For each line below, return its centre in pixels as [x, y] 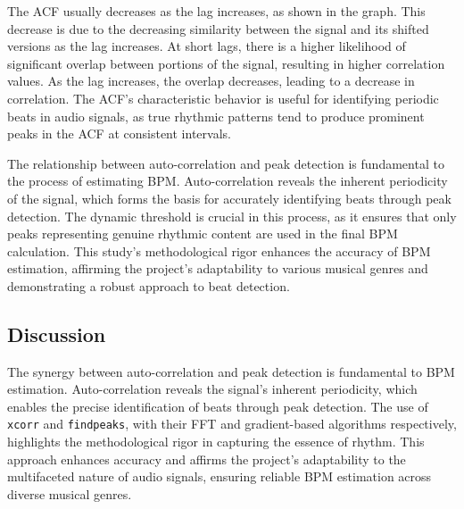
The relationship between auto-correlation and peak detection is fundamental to [226, 163]
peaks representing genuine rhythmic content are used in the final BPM [203, 234]
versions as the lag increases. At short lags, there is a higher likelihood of [207, 46]
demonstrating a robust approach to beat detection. [149, 285]
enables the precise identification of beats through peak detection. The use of [218, 406]
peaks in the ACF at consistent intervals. [119, 134]
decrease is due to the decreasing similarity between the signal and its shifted [218, 28]
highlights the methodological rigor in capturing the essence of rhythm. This [216, 442]
